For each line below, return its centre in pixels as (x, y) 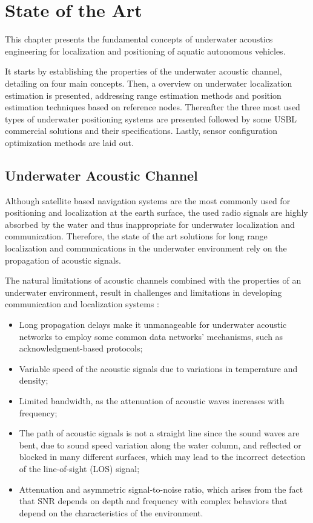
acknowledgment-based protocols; (81, 348)
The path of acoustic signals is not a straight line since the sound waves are (159, 433)
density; (34, 380)
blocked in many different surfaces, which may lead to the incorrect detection (162, 457)
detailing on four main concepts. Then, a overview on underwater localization (149, 83)
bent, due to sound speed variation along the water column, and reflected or (160, 445)
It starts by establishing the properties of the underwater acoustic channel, (143, 71)
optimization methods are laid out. (69, 142)
